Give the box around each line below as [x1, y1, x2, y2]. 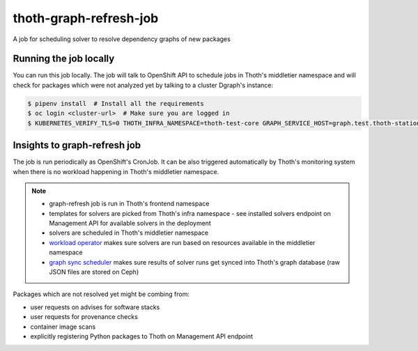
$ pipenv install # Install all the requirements [27, 100, 205, 107]
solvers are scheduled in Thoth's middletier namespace [49, 228, 209, 237]
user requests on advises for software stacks [30, 303, 160, 311]
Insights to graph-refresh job [13, 139, 141, 151]
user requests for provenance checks [30, 313, 139, 321]
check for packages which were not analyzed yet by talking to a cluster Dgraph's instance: [13, 81, 273, 89]
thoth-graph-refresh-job [13, 10, 159, 26]
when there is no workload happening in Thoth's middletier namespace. [13, 167, 219, 175]
